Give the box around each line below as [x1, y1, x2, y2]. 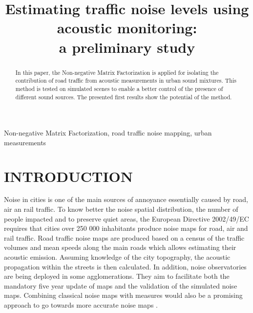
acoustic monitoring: [57, 18, 197, 38]
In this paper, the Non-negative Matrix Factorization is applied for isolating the [15, 68, 219, 76]
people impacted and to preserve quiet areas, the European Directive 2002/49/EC [4, 213, 249, 224]
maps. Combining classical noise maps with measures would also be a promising [4, 290, 243, 300]
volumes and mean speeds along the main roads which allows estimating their [4, 242, 236, 252]
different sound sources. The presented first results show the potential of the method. [15, 92, 232, 101]
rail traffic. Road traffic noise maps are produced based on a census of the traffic [4, 232, 245, 243]
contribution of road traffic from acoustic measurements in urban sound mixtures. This [15, 76, 236, 85]
